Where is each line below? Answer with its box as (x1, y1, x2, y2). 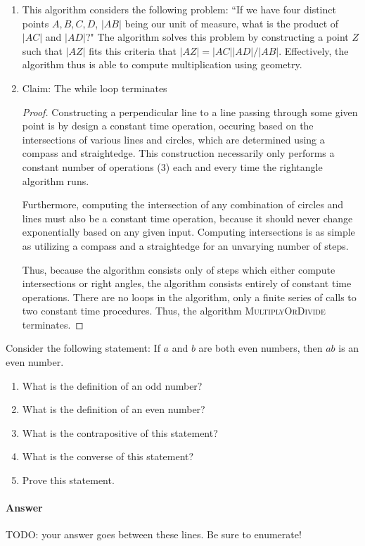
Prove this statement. (22, 473, 115, 488)
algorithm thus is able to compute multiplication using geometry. (22, 57, 302, 72)
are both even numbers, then (198, 341, 323, 355)
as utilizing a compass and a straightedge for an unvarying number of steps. (22, 238, 349, 253)
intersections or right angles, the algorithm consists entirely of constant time (22, 276, 352, 291)
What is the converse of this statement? (22, 449, 194, 464)
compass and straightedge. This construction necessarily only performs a (22, 146, 335, 160)
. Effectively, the (278, 43, 349, 58)
